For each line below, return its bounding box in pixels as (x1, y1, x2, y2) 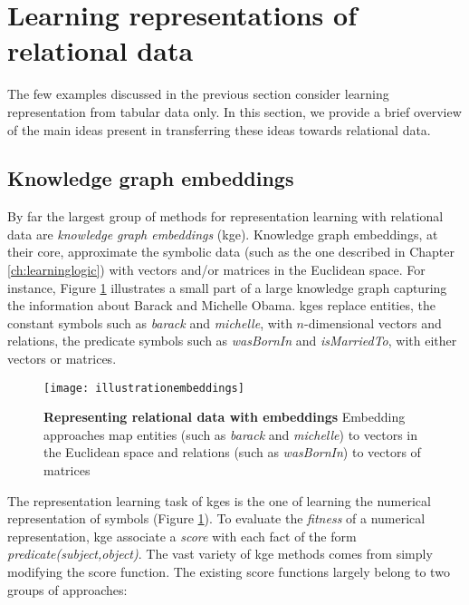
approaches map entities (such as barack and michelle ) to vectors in (43, 424, 417, 444)
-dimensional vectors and (304, 313, 442, 332)
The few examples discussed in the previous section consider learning (7, 84, 389, 103)
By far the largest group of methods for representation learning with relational (7, 207, 444, 226)
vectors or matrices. (7, 349, 117, 368)
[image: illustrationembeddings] (43, 381, 244, 395)
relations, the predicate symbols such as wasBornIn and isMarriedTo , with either (7, 331, 457, 350)
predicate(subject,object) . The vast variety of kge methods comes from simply (7, 544, 433, 563)
